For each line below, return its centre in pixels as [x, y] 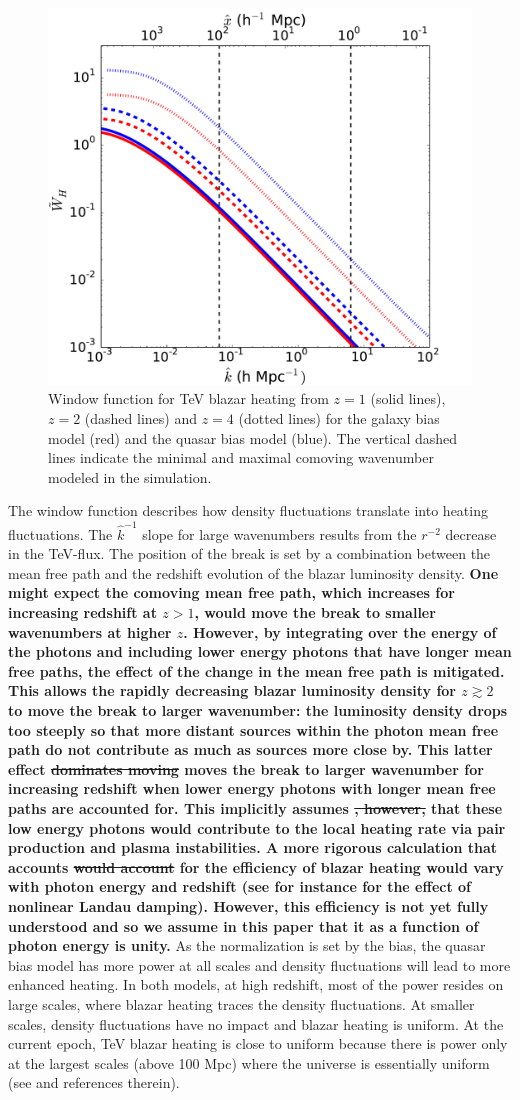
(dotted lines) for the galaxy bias [339, 417]
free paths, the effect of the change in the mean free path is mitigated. [256, 670]
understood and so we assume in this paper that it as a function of [243, 925]
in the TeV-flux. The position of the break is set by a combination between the [249, 553]
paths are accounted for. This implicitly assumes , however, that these [255, 807]
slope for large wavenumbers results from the [279, 533]
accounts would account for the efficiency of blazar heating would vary [256, 866]
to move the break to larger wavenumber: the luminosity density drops [258, 710]
